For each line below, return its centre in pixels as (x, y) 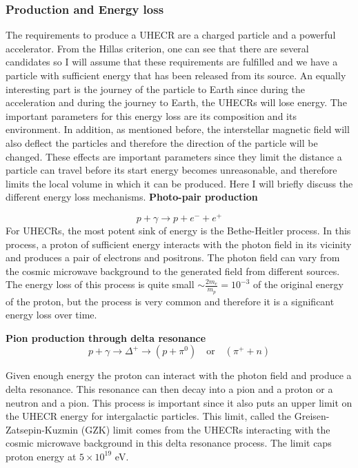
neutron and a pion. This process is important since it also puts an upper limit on (179, 402)
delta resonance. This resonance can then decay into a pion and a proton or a (169, 389)
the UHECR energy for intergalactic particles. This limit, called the (149, 416)
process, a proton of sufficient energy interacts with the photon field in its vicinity (179, 244)
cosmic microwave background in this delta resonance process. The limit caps (169, 443)
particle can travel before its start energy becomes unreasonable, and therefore (171, 170)
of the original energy (298, 284)
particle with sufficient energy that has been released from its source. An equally (176, 75)
